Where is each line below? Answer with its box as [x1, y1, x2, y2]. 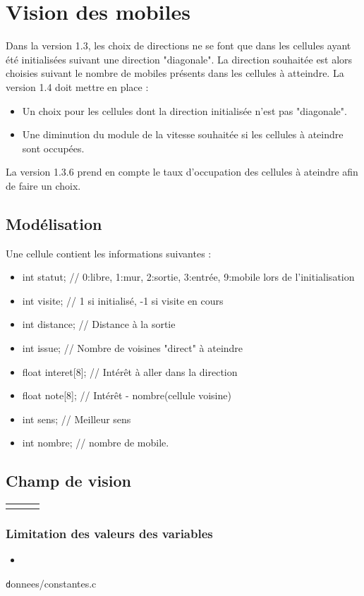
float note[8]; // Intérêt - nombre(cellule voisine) [22, 388, 231, 403]
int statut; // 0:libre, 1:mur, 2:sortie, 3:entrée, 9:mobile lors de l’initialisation [22, 269, 355, 284]
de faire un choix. [6, 178, 81, 193]
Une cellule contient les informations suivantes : [6, 245, 212, 260]
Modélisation [6, 212, 102, 234]
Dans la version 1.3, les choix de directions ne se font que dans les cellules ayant [6, 38, 351, 53]
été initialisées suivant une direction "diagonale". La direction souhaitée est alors [6, 51, 353, 66]
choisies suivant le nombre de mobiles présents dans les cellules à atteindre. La [6, 66, 344, 80]
